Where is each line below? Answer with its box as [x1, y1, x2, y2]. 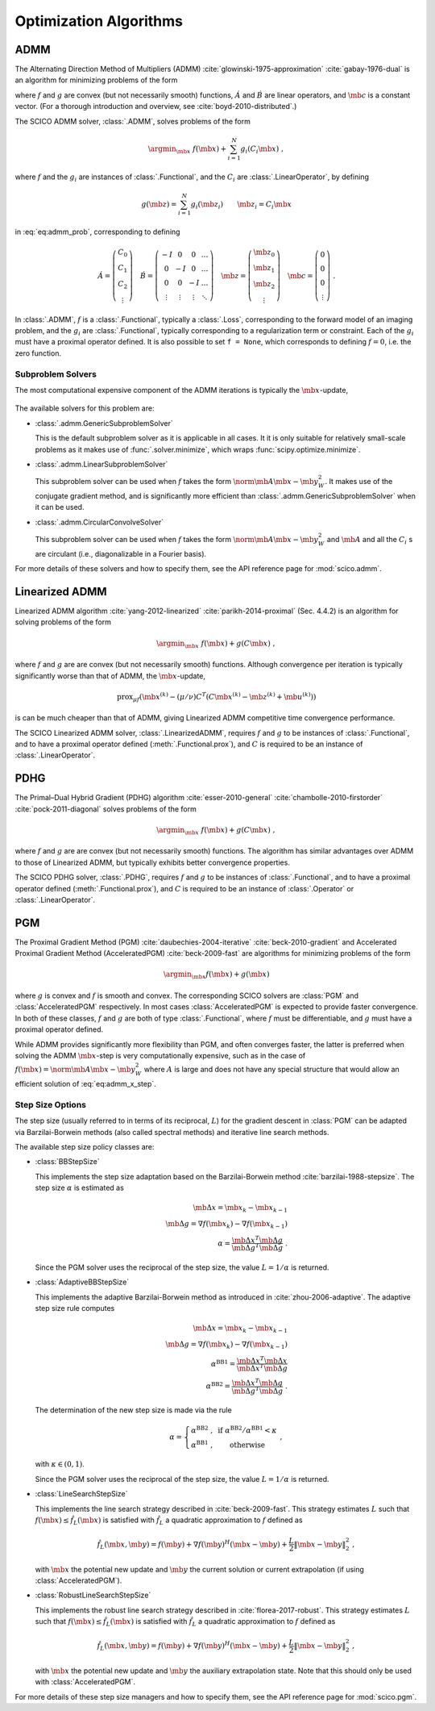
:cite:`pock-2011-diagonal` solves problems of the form [14, 803, 197, 814]
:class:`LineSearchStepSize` [35, 1489, 128, 1499]
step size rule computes [35, 1304, 115, 1313]
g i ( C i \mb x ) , [240, 144, 284, 155]
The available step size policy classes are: [14, 1141, 155, 1151]
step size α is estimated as [35, 1183, 124, 1193]
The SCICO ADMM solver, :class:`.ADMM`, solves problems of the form [14, 116, 251, 126]
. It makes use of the [325, 477, 393, 486]
